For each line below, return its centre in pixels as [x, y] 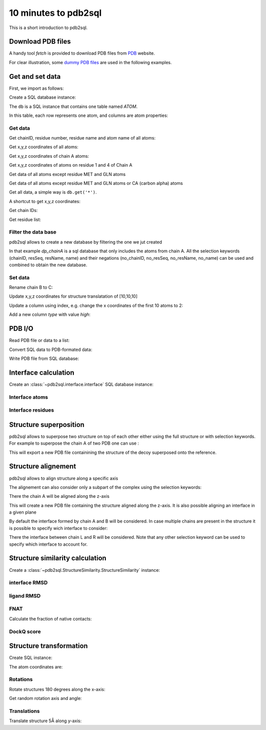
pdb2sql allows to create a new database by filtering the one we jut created [86, 242]
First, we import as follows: [36, 88]
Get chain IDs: [23, 210]
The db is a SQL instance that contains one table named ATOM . [73, 106]
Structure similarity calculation [58, 558]
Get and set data [35, 76]
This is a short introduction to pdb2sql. [49, 28]
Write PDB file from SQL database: [44, 358]
